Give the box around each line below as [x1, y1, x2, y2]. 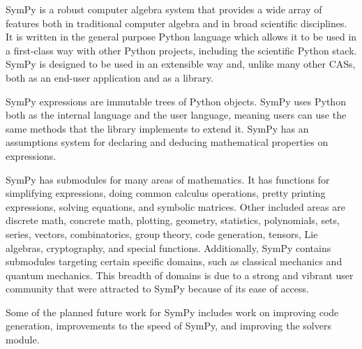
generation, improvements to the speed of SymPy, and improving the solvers [6, 318, 331, 333]
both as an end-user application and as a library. [6, 70, 213, 84]
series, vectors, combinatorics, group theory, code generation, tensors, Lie [6, 226, 318, 241]
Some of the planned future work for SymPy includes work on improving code [6, 304, 339, 319]
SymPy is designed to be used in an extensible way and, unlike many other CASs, [6, 57, 356, 71]
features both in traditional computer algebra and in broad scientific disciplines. [6, 15, 347, 30]
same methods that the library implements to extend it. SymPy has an [6, 121, 309, 135]
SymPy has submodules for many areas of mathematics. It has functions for [6, 172, 330, 186]
